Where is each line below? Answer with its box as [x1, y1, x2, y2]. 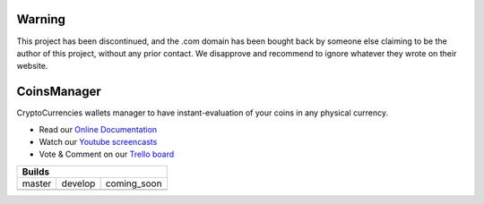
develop [61, 177, 96, 190]
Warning [16, 12, 66, 27]
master [22, 177, 52, 190]
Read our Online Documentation [39, 123, 158, 134]
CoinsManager [16, 84, 102, 99]
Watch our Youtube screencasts [39, 136, 158, 147]
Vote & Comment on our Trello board [39, 149, 175, 160]
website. [16, 61, 48, 72]
